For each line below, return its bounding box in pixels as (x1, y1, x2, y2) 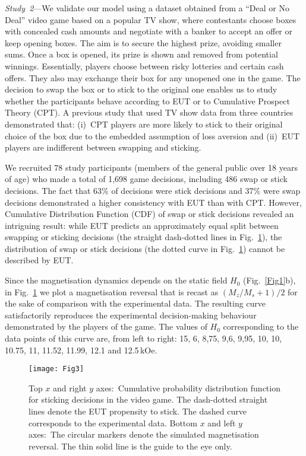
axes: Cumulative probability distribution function (96, 381, 280, 394)
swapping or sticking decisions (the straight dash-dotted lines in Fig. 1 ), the (5, 231, 282, 243)
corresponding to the (223, 320, 299, 333)
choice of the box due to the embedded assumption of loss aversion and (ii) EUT (5, 129, 300, 142)
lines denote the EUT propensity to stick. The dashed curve (29, 405, 247, 417)
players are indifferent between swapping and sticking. (5, 141, 201, 154)
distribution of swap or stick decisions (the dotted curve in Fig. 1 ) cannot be (5, 242, 285, 254)
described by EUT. (5, 254, 74, 266)
